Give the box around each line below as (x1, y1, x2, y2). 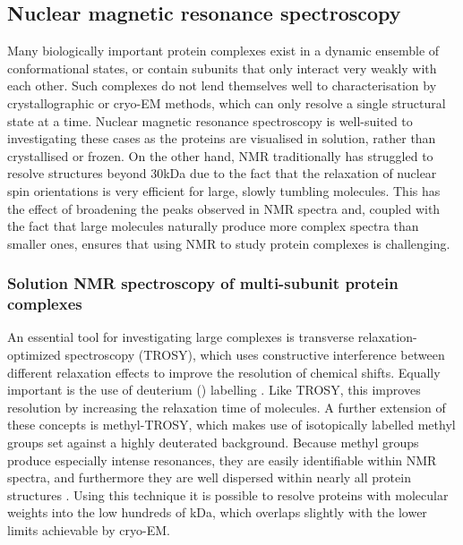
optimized (7, 345, 61, 364)
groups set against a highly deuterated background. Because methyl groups (7, 433, 419, 452)
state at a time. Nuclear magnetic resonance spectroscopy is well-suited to (7, 111, 413, 130)
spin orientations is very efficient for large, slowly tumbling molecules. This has (7, 181, 441, 200)
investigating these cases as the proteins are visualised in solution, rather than (7, 129, 436, 148)
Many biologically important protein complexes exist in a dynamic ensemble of (7, 41, 440, 60)
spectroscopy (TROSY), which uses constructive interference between (64, 345, 445, 364)
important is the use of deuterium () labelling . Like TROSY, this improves (7, 380, 421, 399)
